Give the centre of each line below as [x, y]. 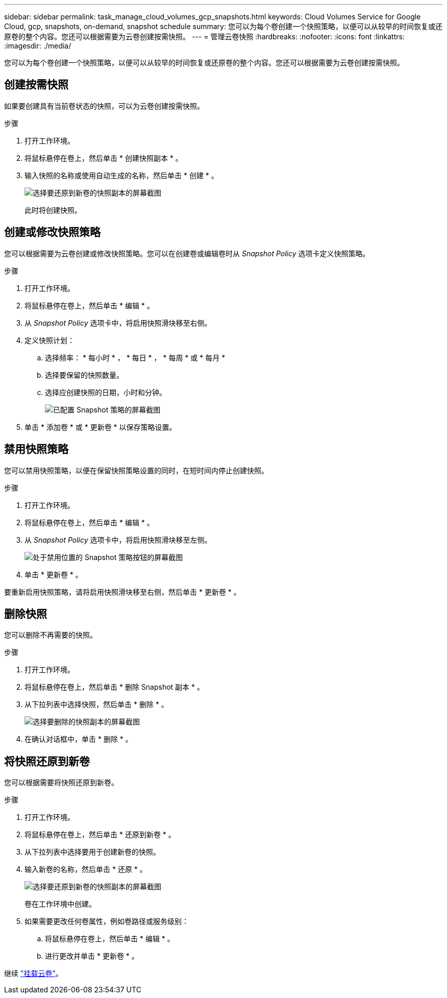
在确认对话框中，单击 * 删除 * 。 [79, 739]
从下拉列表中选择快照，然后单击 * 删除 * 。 [96, 704]
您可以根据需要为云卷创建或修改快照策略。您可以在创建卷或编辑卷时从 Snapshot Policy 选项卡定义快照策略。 [187, 253]
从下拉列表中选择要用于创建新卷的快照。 [92, 852]
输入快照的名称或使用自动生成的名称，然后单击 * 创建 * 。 [121, 175]
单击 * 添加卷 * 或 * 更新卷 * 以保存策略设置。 [101, 427]
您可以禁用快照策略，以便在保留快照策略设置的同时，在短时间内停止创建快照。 [136, 470]
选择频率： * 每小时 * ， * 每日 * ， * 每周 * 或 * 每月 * [135, 357]
